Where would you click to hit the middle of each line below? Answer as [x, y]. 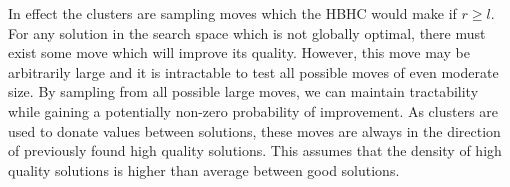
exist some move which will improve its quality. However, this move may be [239, 52]
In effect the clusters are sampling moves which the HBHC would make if [232, 13]
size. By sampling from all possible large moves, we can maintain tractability [243, 91]
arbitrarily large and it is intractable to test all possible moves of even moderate [253, 71]
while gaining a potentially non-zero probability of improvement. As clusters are [253, 110]
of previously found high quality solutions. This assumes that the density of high [255, 150]
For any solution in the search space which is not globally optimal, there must [247, 32]
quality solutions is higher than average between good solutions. [204, 169]
